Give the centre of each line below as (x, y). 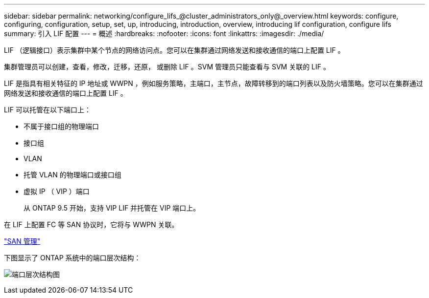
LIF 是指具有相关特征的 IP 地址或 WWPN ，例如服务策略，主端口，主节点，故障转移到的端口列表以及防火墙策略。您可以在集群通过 (214, 83)
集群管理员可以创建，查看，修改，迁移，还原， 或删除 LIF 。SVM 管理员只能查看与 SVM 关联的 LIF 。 (167, 67)
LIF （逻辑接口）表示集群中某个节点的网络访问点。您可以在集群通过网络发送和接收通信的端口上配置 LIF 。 (174, 50)
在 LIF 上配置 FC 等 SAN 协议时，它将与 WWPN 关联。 (91, 224)
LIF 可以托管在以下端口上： (48, 110)
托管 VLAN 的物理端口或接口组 (72, 175)
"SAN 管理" (22, 241)
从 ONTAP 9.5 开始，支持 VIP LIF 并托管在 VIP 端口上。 (112, 208)
